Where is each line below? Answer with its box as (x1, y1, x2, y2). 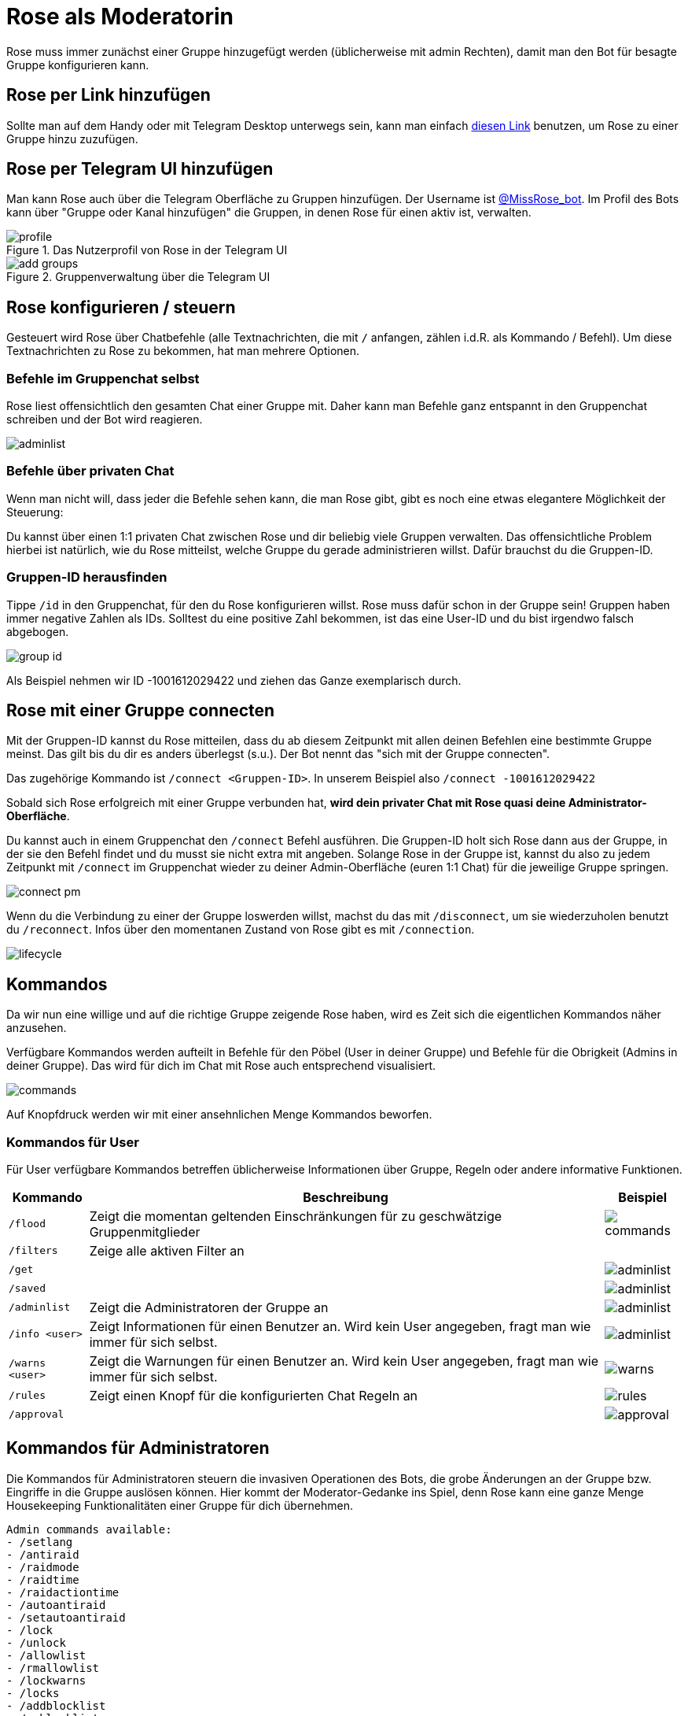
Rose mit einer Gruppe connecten (6, 700, 275, 720)
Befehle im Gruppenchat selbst (6, 370, 200, 386)
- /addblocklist (6, 1699, 106, 1712)
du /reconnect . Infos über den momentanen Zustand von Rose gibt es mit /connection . (6, 923, 475, 937)
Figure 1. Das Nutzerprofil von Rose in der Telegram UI (6, 243, 288, 257)
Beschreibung (303, 1189, 388, 1205)
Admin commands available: (6, 1522, 172, 1536)
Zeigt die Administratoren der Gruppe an (89, 1299, 329, 1315)
